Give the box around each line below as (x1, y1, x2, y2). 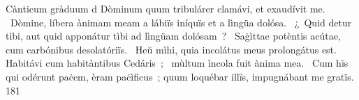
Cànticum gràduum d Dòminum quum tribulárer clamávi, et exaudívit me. (6, 1, 325, 15)
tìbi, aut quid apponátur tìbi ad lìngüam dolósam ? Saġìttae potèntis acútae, (6, 28, 341, 43)
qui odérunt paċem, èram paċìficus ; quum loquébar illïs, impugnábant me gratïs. (6, 69, 354, 83)
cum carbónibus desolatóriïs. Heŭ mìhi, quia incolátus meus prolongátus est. (6, 42, 337, 56)
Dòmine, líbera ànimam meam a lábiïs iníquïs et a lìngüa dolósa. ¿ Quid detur (10, 15, 352, 29)
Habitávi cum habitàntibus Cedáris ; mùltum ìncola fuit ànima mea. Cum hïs (6, 56, 349, 70)
